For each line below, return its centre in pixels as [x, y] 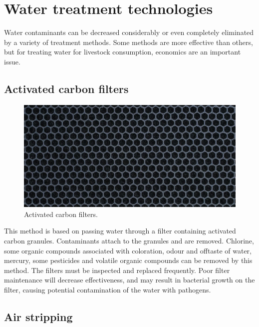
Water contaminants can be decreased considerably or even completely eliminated [129, 32]
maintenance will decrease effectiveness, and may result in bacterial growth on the [129, 280]
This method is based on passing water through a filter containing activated [120, 231]
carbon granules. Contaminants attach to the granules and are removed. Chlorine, [129, 241]
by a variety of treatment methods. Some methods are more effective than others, [129, 42]
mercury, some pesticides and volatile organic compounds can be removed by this [128, 260]
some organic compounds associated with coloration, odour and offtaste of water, [128, 250]
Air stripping [38, 316]
